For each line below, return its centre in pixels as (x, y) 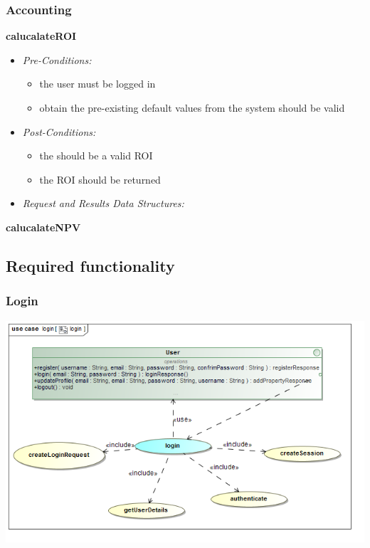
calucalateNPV (43, 227)
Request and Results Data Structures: (103, 203)
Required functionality (90, 265)
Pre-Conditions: (57, 59)
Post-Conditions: (59, 131)
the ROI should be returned (100, 179)
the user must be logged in (97, 84)
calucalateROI (41, 36)
